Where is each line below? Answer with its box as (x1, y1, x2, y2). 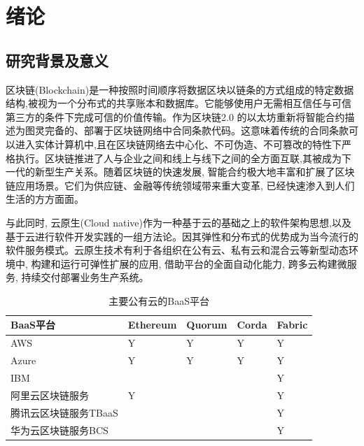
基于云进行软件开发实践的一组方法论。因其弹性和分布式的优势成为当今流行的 (6, 229, 358, 243)
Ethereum (127, 317, 177, 332)
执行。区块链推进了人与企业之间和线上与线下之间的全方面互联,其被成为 (15, 150, 342, 165)
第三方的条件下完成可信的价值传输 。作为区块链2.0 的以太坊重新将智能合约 (6, 109, 345, 124)
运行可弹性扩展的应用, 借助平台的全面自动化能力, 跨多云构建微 (60, 256, 347, 271)
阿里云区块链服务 (10, 387, 89, 402)
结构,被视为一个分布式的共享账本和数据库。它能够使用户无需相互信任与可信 (6, 96, 351, 110)
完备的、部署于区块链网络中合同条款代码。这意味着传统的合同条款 (44, 123, 349, 138)
